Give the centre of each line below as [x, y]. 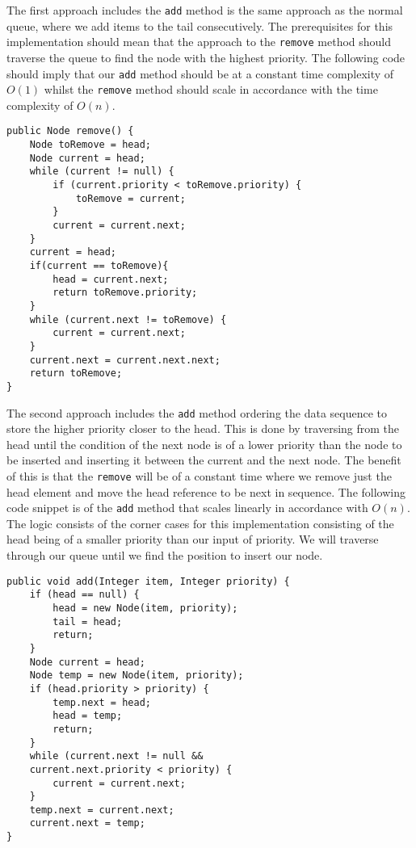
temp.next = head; [102, 702]
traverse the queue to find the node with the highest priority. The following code [206, 57]
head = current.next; [111, 279]
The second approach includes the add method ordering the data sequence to [197, 412]
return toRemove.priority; [125, 293]
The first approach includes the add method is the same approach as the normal [205, 10]
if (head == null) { [84, 595]
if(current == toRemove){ [99, 265]
